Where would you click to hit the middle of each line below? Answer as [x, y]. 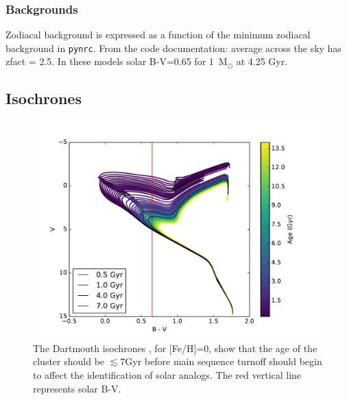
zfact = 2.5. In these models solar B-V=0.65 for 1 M [117, 61]
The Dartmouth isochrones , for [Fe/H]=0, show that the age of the [175, 348]
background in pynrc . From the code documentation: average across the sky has [173, 48]
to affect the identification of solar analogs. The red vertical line [167, 375]
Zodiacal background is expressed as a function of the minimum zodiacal [158, 35]
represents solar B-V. [77, 388]
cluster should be [69, 361]
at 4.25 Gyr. [262, 61]
